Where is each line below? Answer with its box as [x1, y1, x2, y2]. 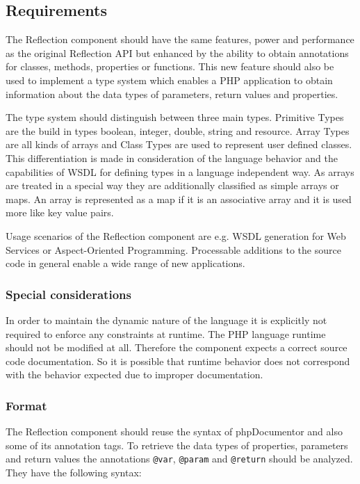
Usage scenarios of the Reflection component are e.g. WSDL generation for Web [6, 228, 346, 243]
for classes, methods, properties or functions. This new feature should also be [6, 59, 334, 74]
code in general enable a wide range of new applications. [6, 256, 245, 271]
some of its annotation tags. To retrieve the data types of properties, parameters [6, 437, 348, 452]
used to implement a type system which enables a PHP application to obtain [6, 72, 333, 87]
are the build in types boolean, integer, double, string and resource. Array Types [6, 123, 350, 138]
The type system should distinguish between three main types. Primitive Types [6, 110, 344, 124]
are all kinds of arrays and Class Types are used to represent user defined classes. [6, 137, 352, 152]
